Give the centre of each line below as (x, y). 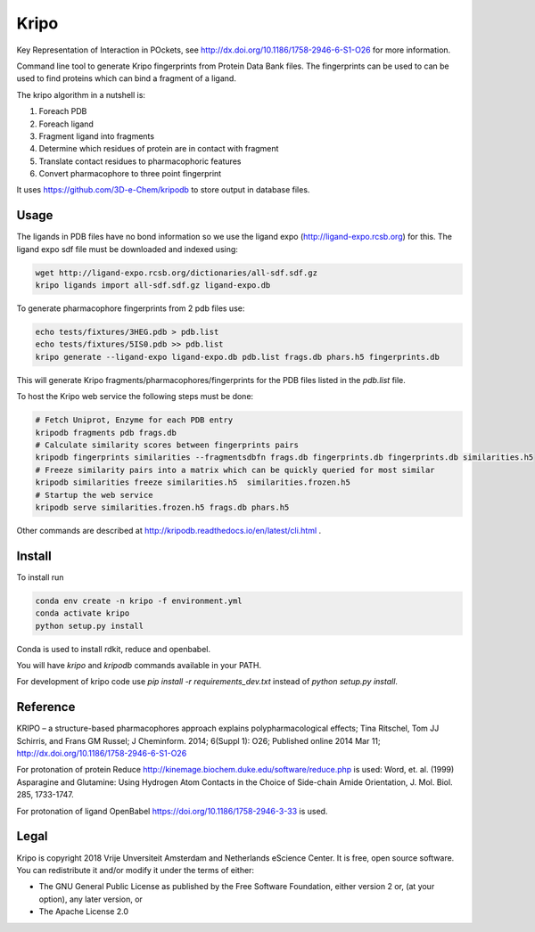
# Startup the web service (94, 495)
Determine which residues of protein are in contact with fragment (159, 149)
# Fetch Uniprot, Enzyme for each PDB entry (134, 420)
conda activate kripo (82, 613)
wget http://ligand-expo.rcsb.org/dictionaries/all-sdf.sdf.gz (177, 273)
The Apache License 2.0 (84, 912)
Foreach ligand (66, 124)
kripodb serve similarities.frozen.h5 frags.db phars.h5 (162, 507)
